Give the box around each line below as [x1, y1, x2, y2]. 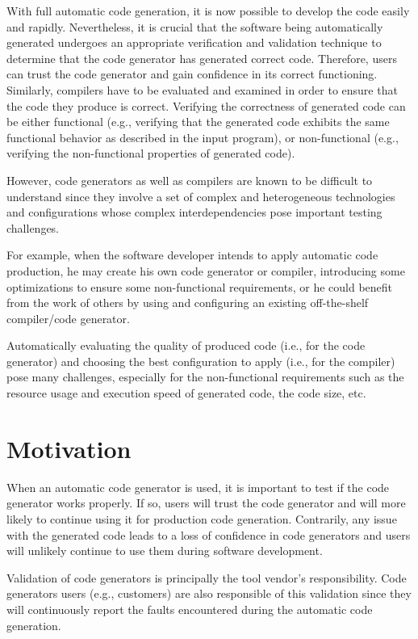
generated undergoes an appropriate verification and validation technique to [6, 34, 382, 51]
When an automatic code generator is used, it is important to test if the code [6, 478, 390, 495]
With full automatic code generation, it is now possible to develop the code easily [6, 2, 410, 19]
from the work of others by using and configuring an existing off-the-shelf [6, 294, 369, 311]
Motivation [6, 431, 132, 465]
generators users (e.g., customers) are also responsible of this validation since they [6, 585, 412, 602]
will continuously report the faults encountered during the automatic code [6, 600, 373, 617]
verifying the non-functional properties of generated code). [6, 145, 295, 162]
